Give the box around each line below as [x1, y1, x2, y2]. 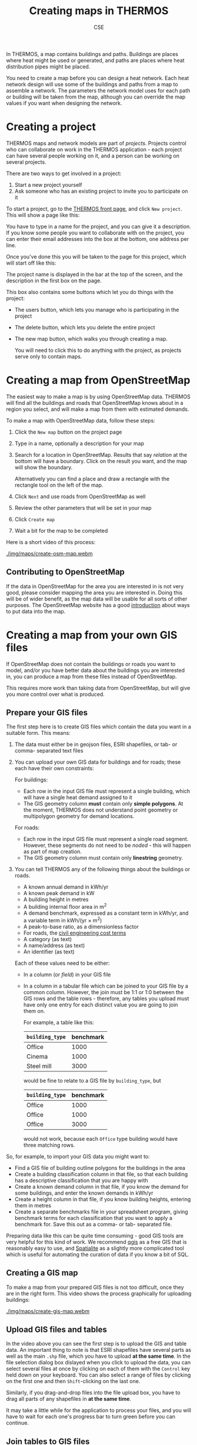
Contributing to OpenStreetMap [6, 567, 125, 577]
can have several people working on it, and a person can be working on [6, 152, 179, 159]
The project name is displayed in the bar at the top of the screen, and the [6, 270, 183, 278]
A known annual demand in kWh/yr [23, 883, 109, 890]
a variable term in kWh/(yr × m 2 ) [23, 916, 102, 923]
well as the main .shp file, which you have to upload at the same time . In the [6, 1352, 191, 1360]
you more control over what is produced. [6, 691, 105, 698]
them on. [23, 1007, 45, 1014]
